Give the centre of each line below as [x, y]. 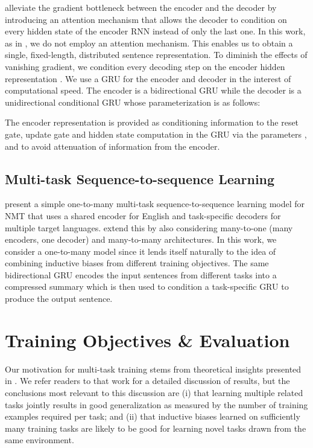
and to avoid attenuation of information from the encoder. [112, 146]
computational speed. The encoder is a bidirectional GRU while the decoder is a [153, 90]
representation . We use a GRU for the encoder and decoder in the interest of [148, 78]
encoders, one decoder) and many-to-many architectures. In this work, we [141, 239]
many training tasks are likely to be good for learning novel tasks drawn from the [156, 428]
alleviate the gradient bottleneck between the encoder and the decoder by [141, 7]
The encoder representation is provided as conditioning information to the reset [152, 122]
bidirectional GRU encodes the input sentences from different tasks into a [141, 274]
